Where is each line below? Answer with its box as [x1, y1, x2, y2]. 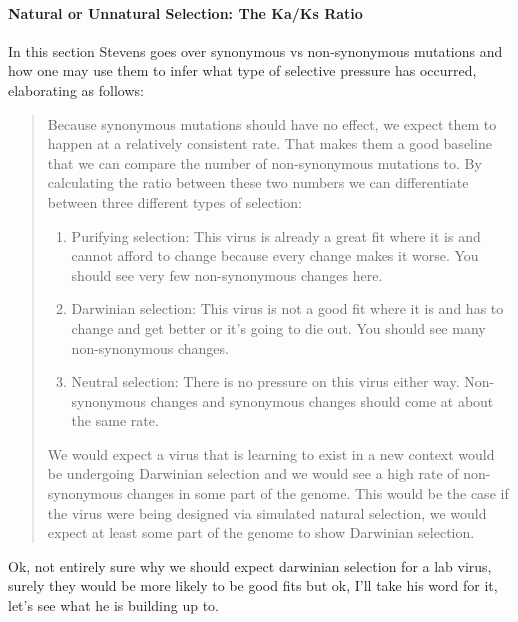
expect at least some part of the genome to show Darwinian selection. [47, 522, 475, 543]
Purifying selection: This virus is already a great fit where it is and [71, 225, 481, 246]
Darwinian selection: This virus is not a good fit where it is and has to [71, 298, 504, 319]
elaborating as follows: [8, 79, 144, 100]
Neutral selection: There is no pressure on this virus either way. [71, 371, 460, 392]
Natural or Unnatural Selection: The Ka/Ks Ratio [8, 2, 363, 23]
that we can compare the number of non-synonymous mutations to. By [47, 152, 482, 173]
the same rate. [71, 410, 159, 431]
